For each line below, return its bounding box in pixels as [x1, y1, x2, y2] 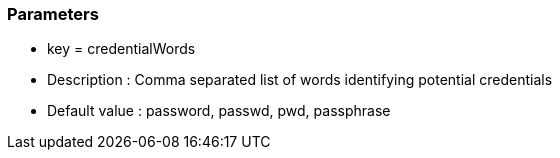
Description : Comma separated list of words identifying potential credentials [47, 71, 553, 89]
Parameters [7, 4, 99, 24]
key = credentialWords [47, 40, 196, 58]
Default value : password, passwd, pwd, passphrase [47, 102, 391, 120]
